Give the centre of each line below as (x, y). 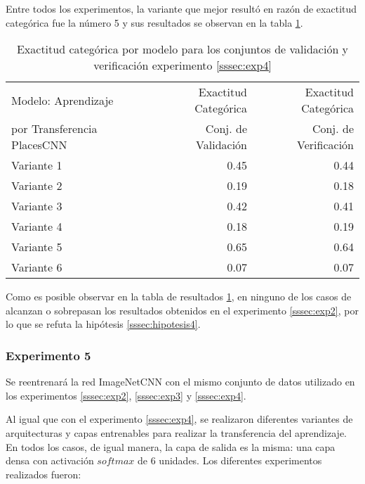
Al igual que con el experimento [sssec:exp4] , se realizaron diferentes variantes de (179, 419)
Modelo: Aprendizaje (62, 100)
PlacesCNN (39, 145)
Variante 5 (37, 247)
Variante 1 (37, 165)
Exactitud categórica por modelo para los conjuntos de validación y (182, 49)
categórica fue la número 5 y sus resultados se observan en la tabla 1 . (154, 22)
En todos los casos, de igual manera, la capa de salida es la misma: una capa (171, 446)
